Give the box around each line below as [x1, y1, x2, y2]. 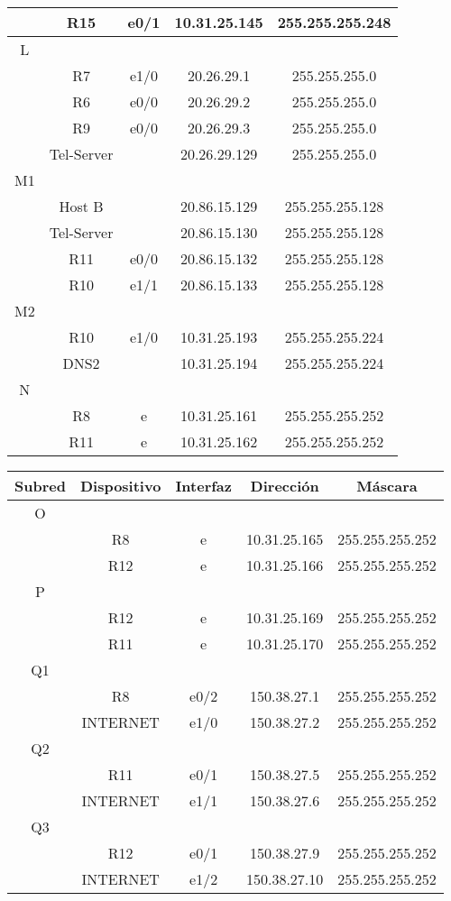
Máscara [356, 475, 418, 496]
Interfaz [175, 475, 232, 496]
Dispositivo [79, 475, 161, 496]
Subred [14, 475, 66, 496]
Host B [59, 196, 104, 216]
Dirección [250, 475, 319, 496]
